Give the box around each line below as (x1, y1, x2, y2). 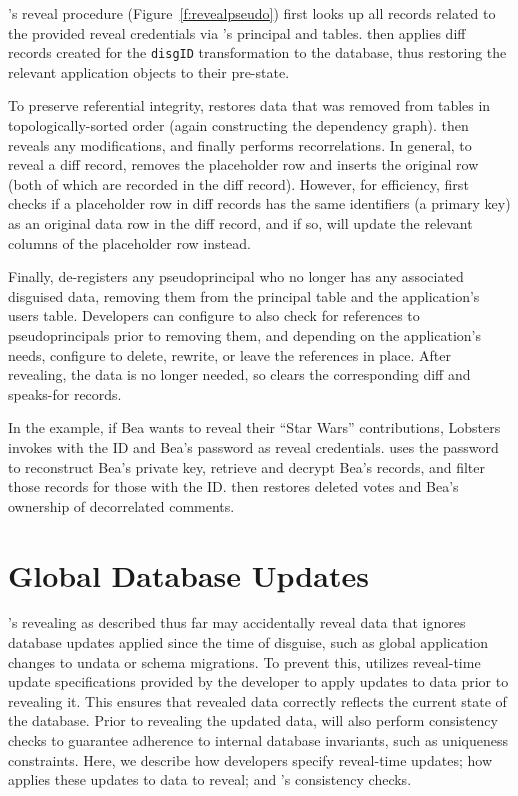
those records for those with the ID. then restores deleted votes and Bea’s (8, 476, 459, 497)
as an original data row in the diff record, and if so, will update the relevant (8, 213, 473, 233)
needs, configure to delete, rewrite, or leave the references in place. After (8, 344, 451, 365)
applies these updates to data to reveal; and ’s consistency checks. (8, 769, 412, 790)
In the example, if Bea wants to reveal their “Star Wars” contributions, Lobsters (8, 417, 501, 438)
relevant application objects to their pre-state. (8, 61, 290, 82)
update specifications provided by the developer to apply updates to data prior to (8, 671, 509, 692)
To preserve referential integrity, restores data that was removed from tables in (8, 95, 491, 116)
